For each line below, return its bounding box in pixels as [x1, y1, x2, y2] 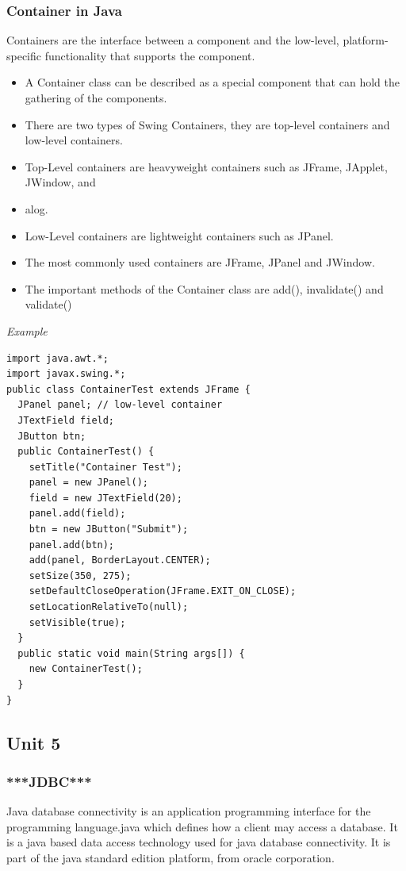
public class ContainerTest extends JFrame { [6, 383, 251, 395]
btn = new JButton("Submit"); [29, 524, 189, 535]
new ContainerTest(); [29, 663, 143, 675]
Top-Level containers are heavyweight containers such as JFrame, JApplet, [25, 158, 388, 175]
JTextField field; [17, 414, 115, 426]
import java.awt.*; [6, 352, 109, 364]
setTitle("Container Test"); [29, 461, 182, 473]
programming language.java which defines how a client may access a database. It [6, 818, 398, 835]
